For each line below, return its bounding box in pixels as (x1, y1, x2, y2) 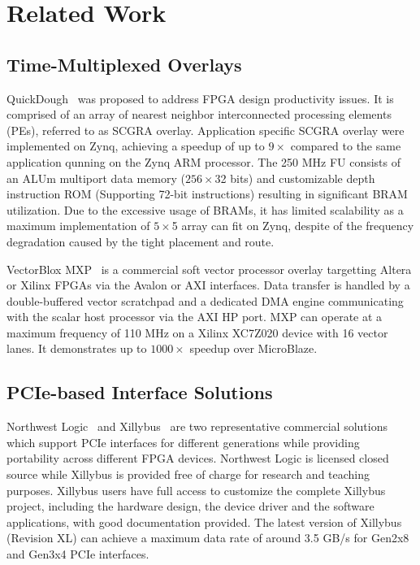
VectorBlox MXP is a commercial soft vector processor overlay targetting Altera (6, 260, 412, 277)
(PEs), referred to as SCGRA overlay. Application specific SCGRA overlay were (6, 121, 405, 138)
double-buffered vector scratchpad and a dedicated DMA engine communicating (6, 292, 404, 309)
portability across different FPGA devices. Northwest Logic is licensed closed (6, 450, 389, 467)
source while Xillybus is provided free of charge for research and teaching (6, 466, 370, 483)
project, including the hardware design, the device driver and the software (6, 498, 375, 515)
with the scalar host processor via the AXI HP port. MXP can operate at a (6, 308, 383, 325)
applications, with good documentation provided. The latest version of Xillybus (6, 513, 402, 530)
